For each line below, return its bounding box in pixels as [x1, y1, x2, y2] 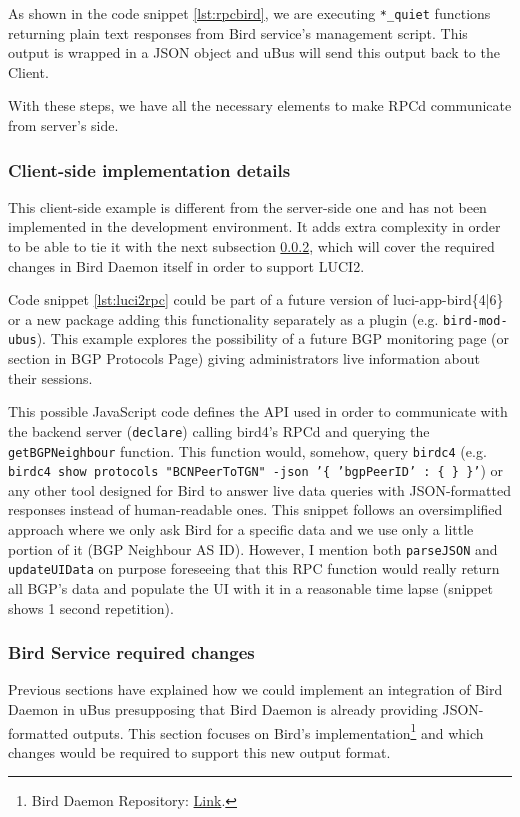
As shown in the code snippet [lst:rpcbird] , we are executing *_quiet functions [8, 3, 491, 23]
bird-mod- [443, 313, 508, 328]
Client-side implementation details [8, 157, 291, 182]
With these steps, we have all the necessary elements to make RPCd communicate [8, 95, 512, 116]
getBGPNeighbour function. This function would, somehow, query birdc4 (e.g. [8, 440, 487, 461]
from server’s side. [8, 115, 119, 136]
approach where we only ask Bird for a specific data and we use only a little [8, 519, 474, 540]
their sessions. [8, 367, 93, 388]
